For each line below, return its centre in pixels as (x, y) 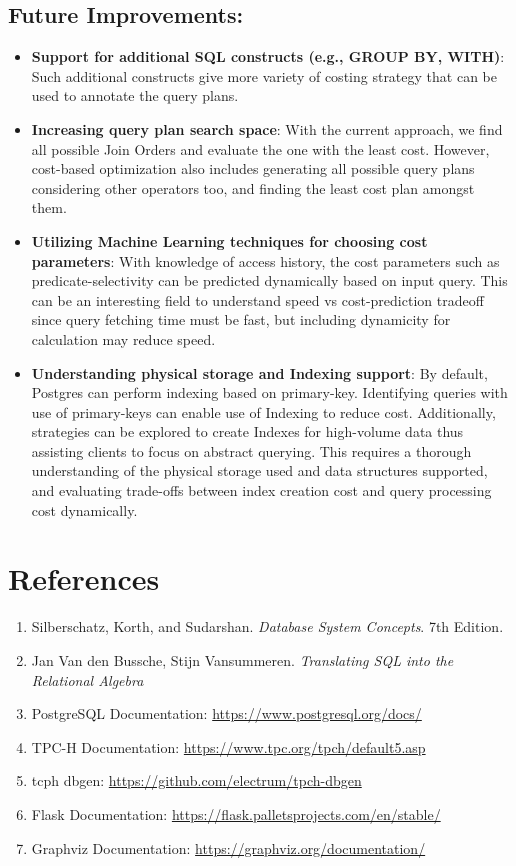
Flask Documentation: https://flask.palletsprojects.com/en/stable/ (236, 813)
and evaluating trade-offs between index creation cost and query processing (261, 490)
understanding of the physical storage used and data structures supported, (259, 470)
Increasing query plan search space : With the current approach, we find (267, 128)
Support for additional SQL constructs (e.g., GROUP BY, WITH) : (268, 56)
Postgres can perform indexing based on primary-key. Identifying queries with (269, 392)
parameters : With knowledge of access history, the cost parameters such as (265, 260)
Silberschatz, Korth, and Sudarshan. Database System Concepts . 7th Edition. (267, 626)
